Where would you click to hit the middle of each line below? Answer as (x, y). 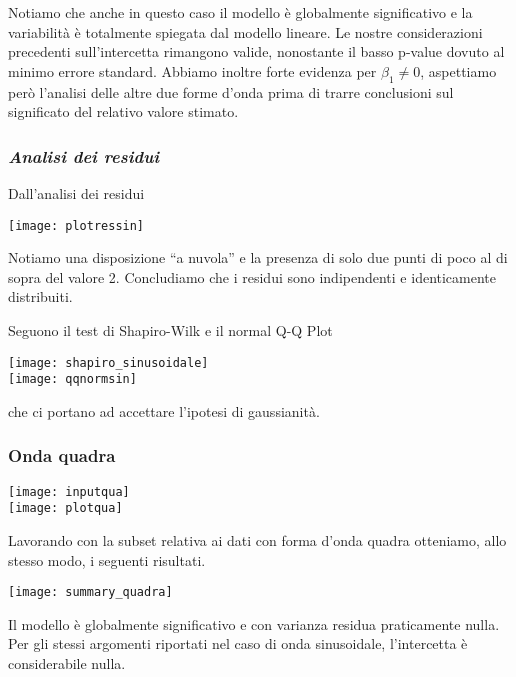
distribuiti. (40, 296)
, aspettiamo (458, 70)
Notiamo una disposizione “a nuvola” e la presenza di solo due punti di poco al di (258, 257)
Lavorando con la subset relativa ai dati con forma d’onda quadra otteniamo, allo (257, 540)
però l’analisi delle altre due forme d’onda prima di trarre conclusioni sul (231, 91)
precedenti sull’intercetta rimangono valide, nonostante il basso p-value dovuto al (256, 51)
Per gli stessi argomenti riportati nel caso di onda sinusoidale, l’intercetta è (238, 643)
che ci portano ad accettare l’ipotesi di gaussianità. (164, 410)
